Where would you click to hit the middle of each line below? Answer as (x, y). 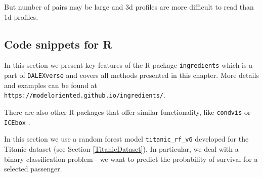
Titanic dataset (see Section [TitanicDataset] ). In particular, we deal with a (121, 148)
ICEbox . (17, 122)
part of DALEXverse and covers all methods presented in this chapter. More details (131, 75)
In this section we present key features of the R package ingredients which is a (128, 65)
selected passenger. (33, 169)
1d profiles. (21, 16)
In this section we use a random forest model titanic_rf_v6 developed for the (126, 139)
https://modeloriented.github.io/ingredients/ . (85, 95)
